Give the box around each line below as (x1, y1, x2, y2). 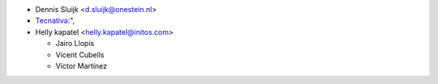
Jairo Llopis (55, 39, 95, 48)
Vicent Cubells (55, 49, 105, 60)
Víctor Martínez (55, 61, 108, 70)
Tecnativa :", (35, 16, 75, 26)
